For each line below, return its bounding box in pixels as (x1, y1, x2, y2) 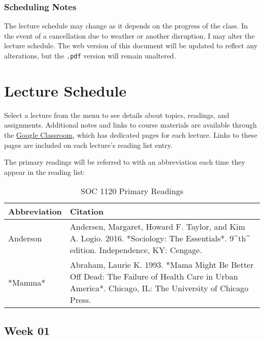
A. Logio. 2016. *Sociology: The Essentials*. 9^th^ (70, 232, 251, 244)
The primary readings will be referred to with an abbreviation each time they (4, 157, 245, 167)
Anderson (8, 232, 42, 244)
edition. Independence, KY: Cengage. (70, 244, 202, 256)
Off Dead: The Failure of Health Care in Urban (70, 270, 238, 283)
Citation (70, 205, 104, 218)
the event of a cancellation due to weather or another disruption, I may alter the (4, 30, 255, 41)
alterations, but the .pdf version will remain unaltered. (4, 50, 176, 60)
